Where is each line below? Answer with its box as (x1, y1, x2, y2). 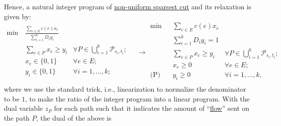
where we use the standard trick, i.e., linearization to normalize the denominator (4, 84, 247, 94)
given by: (4, 11, 31, 21)
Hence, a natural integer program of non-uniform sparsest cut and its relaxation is (4, 1, 252, 11)
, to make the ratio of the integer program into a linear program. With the (25, 93, 250, 103)
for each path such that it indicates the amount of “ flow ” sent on (54, 103, 250, 113)
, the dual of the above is (36, 112, 112, 123)
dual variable (4, 103, 43, 113)
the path (4, 112, 30, 123)
